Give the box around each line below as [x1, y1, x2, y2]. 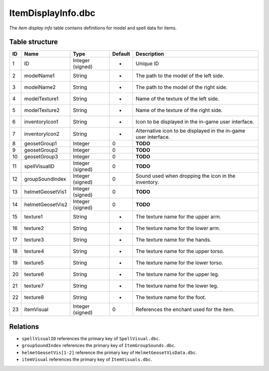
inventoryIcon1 [24, 119, 58, 125]
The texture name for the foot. [135, 294, 206, 301]
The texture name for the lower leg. [135, 282, 219, 289]
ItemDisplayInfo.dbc [9, 7, 96, 18]
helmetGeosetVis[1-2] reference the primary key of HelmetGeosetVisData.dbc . [21, 349, 197, 356]
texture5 [24, 259, 44, 266]
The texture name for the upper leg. [135, 271, 219, 278]
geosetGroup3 [24, 153, 58, 160]
